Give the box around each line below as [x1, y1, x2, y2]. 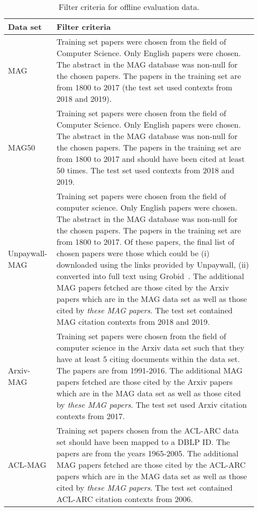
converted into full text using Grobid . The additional [56, 270, 245, 282]
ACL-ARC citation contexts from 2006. [56, 493, 193, 505]
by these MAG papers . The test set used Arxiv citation [56, 399, 247, 410]
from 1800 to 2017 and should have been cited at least [56, 153, 245, 164]
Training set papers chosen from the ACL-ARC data [56, 425, 239, 436]
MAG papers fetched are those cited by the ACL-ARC [56, 459, 246, 470]
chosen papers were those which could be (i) [56, 247, 210, 259]
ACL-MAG [8, 459, 47, 470]
